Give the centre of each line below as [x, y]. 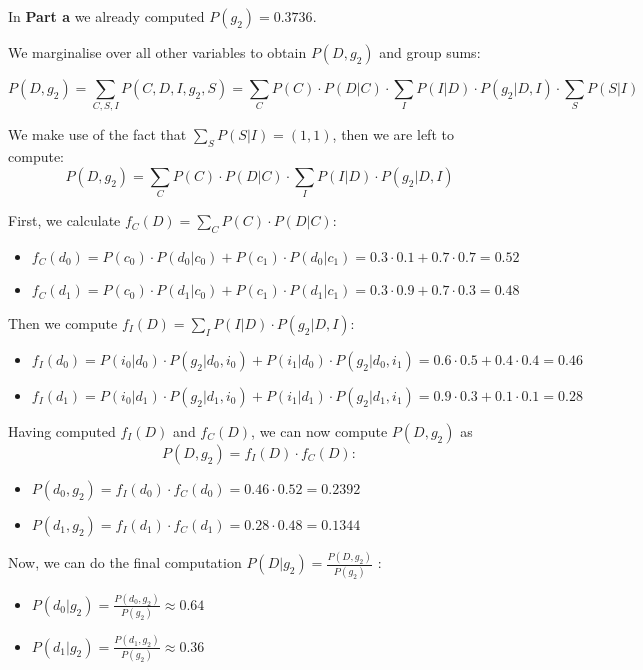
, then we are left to [393, 134]
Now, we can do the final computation [125, 562]
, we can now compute [319, 431]
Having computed [62, 431]
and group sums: [430, 52]
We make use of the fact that [97, 134]
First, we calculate [64, 220]
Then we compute [63, 323]
